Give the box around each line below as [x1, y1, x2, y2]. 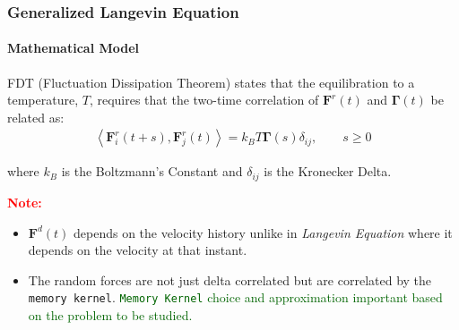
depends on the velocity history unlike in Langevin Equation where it [74, 223, 453, 241]
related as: [7, 107, 65, 126]
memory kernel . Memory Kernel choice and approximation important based [28, 288, 443, 307]
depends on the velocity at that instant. [28, 241, 247, 259]
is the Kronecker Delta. [264, 162, 392, 181]
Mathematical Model [7, 38, 140, 57]
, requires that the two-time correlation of [89, 90, 319, 109]
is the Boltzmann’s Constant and [61, 162, 243, 181]
